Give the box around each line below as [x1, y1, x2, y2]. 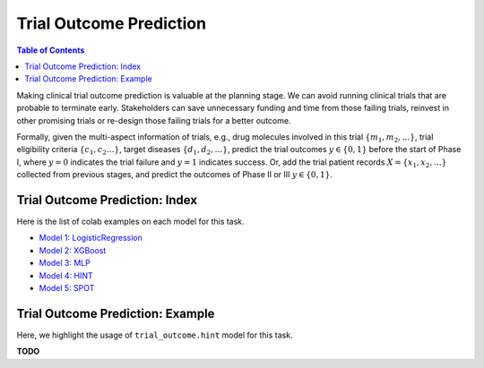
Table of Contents [16, 45, 85, 56]
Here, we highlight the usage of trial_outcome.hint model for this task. [16, 329, 293, 340]
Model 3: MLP [39, 258, 91, 269]
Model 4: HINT [39, 270, 93, 281]
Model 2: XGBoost [39, 244, 107, 255]
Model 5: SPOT [39, 282, 95, 293]
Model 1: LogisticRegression [39, 233, 143, 244]
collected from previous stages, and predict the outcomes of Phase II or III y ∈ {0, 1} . [16, 169, 333, 180]
